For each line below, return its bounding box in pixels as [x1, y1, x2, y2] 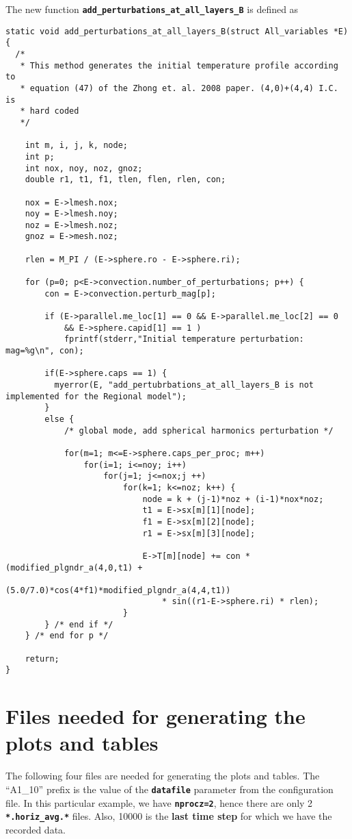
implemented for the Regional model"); [5, 391, 187, 401]
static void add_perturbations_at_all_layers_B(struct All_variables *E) [5, 26, 349, 36]
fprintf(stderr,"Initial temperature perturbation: [64, 334, 304, 345]
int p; [25, 151, 55, 162]
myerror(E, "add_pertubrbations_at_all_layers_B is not [54, 380, 314, 390]
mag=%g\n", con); [5, 346, 84, 356]
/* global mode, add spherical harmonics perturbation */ [64, 425, 334, 436]
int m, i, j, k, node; [25, 140, 128, 151]
